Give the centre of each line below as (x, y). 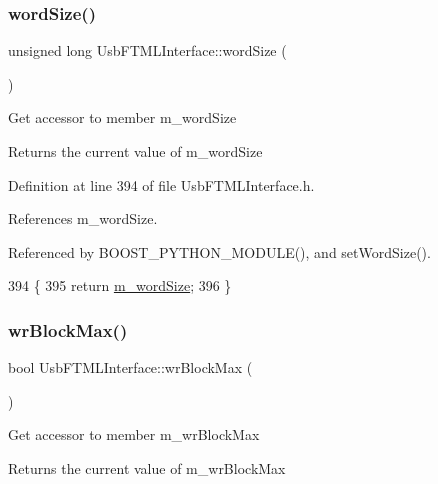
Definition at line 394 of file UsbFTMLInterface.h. (161, 184)
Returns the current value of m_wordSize (135, 151)
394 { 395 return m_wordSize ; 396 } (120, 285)
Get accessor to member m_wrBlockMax (134, 434)
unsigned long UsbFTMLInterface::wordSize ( (147, 50)
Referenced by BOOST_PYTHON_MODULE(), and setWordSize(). (219, 251)
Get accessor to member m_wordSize (122, 117)
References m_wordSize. (83, 218)
